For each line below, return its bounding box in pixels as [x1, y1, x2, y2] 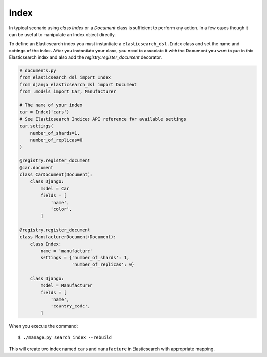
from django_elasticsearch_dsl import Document [19, 82, 137, 87]
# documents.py [19, 68, 56, 74]
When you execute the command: [9, 323, 78, 329]
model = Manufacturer [40, 283, 93, 288]
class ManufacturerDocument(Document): [19, 234, 116, 240]
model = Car [40, 186, 69, 191]
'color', [50, 206, 72, 212]
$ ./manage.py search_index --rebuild [18, 335, 112, 340]
